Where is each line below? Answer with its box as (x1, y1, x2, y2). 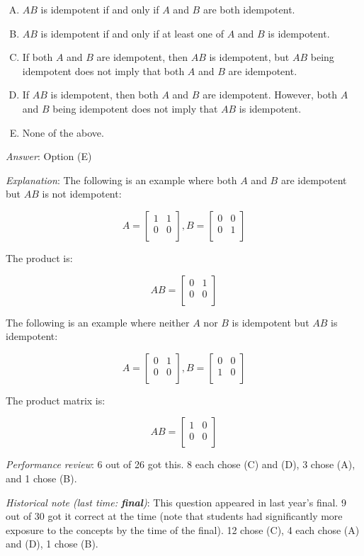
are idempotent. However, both (203, 87, 337, 102)
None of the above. (22, 125, 104, 140)
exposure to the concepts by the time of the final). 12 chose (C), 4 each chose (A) (6, 522, 360, 537)
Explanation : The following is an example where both (6, 172, 237, 187)
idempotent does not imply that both (22, 63, 185, 78)
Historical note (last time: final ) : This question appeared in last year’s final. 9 (6, 494, 346, 509)
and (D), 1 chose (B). (6, 536, 98, 551)
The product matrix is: (6, 392, 106, 407)
